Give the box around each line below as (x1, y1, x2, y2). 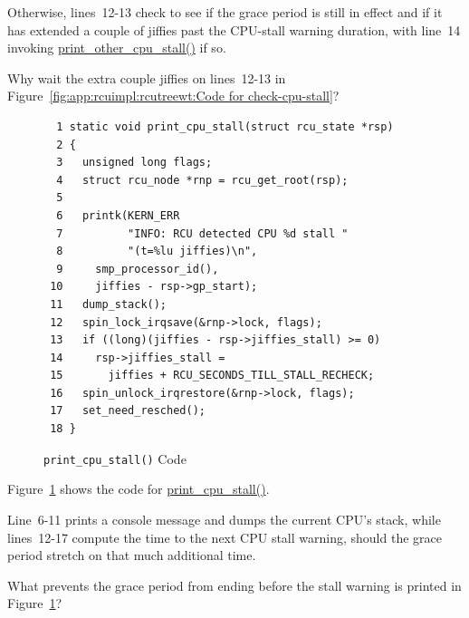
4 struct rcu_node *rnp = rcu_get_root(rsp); (56, 173, 349, 187)
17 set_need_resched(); (50, 404, 206, 418)
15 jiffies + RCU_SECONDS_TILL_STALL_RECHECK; (50, 369, 375, 382)
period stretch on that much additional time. (7, 546, 256, 565)
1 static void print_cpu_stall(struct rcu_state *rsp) (56, 120, 394, 133)
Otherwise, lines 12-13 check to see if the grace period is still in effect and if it (7, 3, 443, 21)
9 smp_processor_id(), (56, 262, 219, 275)
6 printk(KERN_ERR (56, 208, 180, 222)
